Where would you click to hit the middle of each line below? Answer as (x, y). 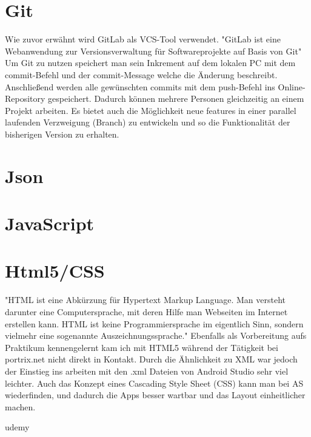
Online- (292, 86)
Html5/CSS (55, 271)
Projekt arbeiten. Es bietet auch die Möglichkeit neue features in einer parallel (151, 110)
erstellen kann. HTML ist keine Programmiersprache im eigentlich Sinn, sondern (154, 323)
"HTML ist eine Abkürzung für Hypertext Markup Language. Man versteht (145, 300)
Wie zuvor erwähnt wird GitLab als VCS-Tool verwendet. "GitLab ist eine (143, 39)
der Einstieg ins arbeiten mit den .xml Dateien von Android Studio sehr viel (147, 371)
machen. (20, 406)
